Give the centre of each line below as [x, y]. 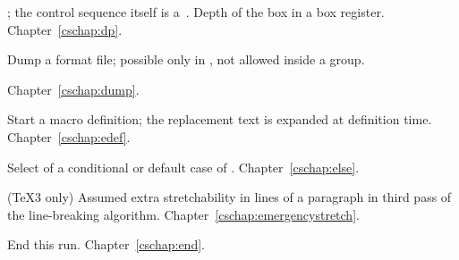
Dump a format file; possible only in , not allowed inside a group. [186, 59]
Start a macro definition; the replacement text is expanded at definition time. [220, 119]
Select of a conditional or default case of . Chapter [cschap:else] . [183, 167]
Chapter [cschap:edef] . [69, 136]
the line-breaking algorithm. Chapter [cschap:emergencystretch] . [183, 214]
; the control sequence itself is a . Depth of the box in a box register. [196, 12]
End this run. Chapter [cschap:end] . [106, 244]
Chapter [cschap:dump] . [73, 89]
